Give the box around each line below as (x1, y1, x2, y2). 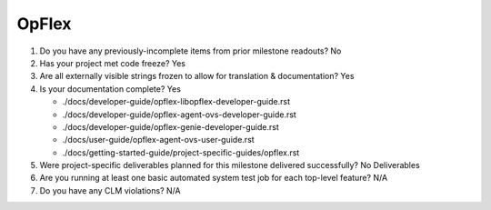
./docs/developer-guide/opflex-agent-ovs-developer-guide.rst (62, 109, 297, 120)
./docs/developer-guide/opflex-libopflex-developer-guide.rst (62, 96, 291, 107)
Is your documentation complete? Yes (39, 83, 182, 95)
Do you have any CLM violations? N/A (39, 185, 181, 195)
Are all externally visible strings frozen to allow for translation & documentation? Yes (39, 71, 355, 82)
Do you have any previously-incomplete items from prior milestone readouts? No (39, 45, 342, 56)
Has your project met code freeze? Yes (39, 57, 186, 68)
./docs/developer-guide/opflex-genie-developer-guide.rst (62, 121, 279, 132)
